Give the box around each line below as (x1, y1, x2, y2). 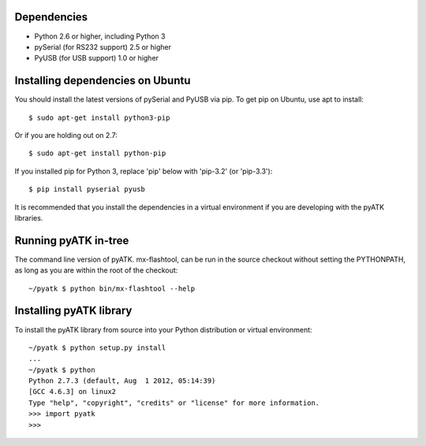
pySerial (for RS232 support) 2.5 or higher (34, 42, 171, 51)
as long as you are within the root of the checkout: (14, 266, 178, 275)
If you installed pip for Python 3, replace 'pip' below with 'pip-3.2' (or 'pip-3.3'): (14, 166, 273, 176)
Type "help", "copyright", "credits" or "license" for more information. (28, 398, 320, 407)
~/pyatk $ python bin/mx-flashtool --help (28, 284, 196, 293)
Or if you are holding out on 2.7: (14, 130, 118, 139)
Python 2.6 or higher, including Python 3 (34, 32, 166, 41)
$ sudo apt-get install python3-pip (28, 113, 170, 122)
